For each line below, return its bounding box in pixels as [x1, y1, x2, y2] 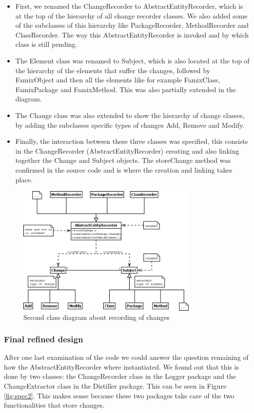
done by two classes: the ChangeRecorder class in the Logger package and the [4, 371, 236, 381]
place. [15, 174, 33, 184]
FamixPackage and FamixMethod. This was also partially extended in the [15, 84, 236, 94]
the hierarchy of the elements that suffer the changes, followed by [15, 65, 211, 75]
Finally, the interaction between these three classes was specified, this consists [15, 136, 248, 146]
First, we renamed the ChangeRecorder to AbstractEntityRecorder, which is [15, 1, 243, 11]
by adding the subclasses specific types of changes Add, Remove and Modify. [15, 119, 245, 130]
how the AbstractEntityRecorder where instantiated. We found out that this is [4, 361, 239, 372]
